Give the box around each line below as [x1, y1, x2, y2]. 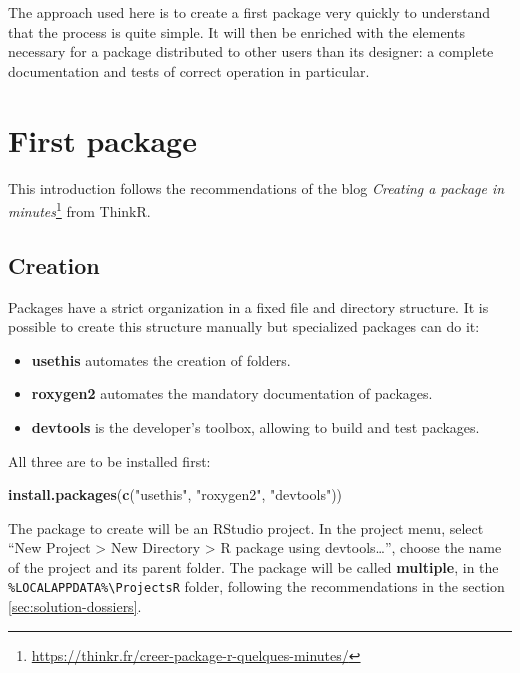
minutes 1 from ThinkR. [8, 198, 151, 221]
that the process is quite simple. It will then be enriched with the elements [8, 21, 465, 42]
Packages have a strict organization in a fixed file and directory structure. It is [8, 296, 489, 317]
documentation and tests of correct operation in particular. [8, 60, 370, 81]
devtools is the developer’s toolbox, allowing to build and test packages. [31, 416, 480, 437]
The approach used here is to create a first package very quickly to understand [8, 2, 490, 22]
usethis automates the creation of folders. [31, 349, 291, 370]
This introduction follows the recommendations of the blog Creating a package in [8, 177, 505, 198]
